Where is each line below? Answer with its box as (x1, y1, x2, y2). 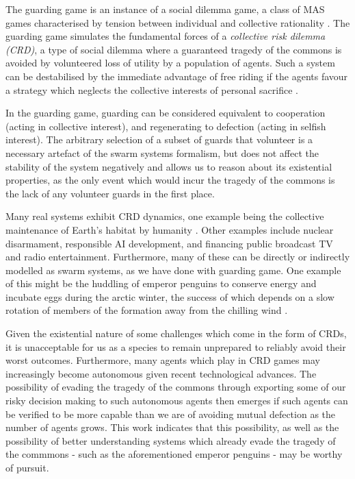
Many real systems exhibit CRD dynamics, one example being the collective (5, 209, 324, 223)
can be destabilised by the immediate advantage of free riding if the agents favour (5, 69, 348, 83)
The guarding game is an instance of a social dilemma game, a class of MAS (5, 2, 325, 16)
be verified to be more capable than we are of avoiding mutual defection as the (5, 406, 336, 421)
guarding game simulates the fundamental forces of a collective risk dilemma (5, 29, 326, 43)
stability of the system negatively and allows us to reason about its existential (5, 159, 332, 173)
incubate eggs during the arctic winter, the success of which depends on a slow (5, 289, 334, 304)
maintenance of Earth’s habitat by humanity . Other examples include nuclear (5, 222, 334, 236)
